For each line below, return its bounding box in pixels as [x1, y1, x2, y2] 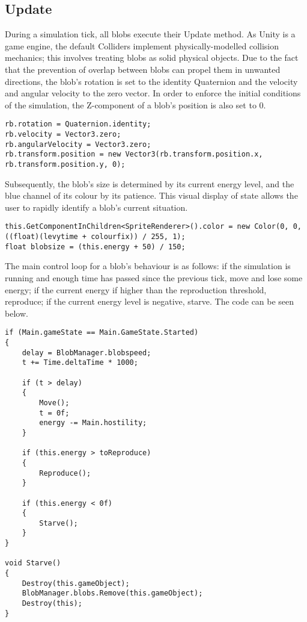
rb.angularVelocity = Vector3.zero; [5, 140, 151, 149]
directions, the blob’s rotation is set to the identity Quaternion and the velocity [5, 75, 298, 87]
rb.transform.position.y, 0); [5, 160, 126, 169]
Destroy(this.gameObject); [22, 579, 130, 588]
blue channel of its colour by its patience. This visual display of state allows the [5, 189, 298, 202]
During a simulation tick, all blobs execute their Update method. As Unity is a [5, 28, 296, 40]
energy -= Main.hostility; [39, 418, 147, 428]
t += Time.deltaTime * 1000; [22, 358, 138, 367]
